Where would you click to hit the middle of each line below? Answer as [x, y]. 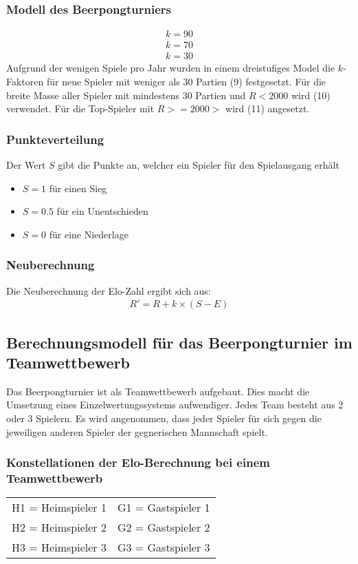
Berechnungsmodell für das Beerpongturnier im [179, 342]
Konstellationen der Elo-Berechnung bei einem [138, 462]
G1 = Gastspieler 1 [164, 508]
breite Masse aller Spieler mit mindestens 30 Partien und [126, 95]
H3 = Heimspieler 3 [59, 547]
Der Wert [26, 164]
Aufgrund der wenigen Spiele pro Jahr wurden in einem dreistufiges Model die [171, 68]
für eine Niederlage [89, 234]
